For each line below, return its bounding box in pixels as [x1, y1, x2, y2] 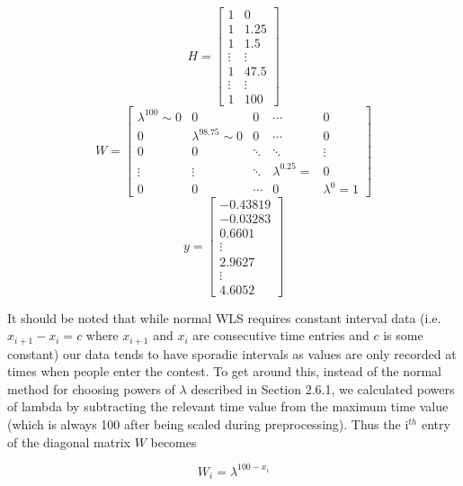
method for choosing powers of [7, 379, 175, 398]
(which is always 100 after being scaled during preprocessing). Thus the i [7, 415, 409, 434]
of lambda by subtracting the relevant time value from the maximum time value [7, 397, 449, 416]
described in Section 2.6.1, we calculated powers [191, 379, 455, 398]
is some [383, 326, 423, 345]
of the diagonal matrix [7, 432, 130, 451]
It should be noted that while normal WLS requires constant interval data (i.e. [7, 308, 441, 327]
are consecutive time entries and [192, 326, 370, 345]
